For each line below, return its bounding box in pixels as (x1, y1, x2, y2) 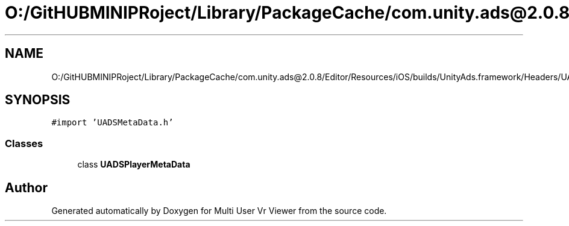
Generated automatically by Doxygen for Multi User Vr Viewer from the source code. (51, 206, 387, 216)
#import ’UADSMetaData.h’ (51, 118, 174, 128)
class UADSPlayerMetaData (77, 159, 190, 170)
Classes (5, 137, 43, 149)
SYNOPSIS (5, 92, 71, 108)
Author (5, 180, 48, 195)
